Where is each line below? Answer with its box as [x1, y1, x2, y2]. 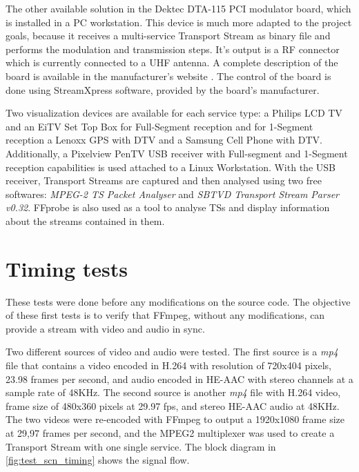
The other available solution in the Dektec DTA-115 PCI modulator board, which [6, 1, 351, 15]
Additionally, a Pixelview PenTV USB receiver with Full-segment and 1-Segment [6, 146, 348, 160]
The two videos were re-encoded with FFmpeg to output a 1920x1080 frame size [6, 412, 345, 426]
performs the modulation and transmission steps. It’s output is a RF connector [6, 41, 340, 56]
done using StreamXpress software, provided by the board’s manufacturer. [6, 82, 320, 97]
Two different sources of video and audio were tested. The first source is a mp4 [6, 344, 338, 359]
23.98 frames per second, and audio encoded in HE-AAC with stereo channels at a [6, 371, 353, 386]
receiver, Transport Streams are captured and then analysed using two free [6, 173, 322, 188]
